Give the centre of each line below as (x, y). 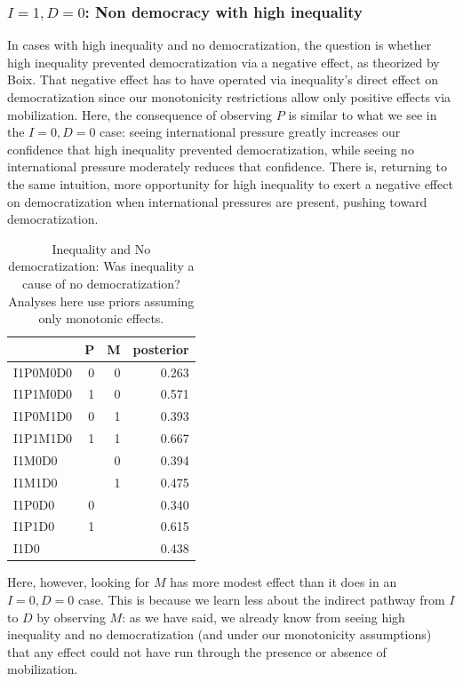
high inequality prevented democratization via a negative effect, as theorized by (224, 62)
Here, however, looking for (79, 582)
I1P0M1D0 (43, 416)
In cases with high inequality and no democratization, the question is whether (220, 45)
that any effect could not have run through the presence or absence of (197, 651)
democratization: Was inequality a (101, 266)
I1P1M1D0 (43, 438)
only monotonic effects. (101, 318)
